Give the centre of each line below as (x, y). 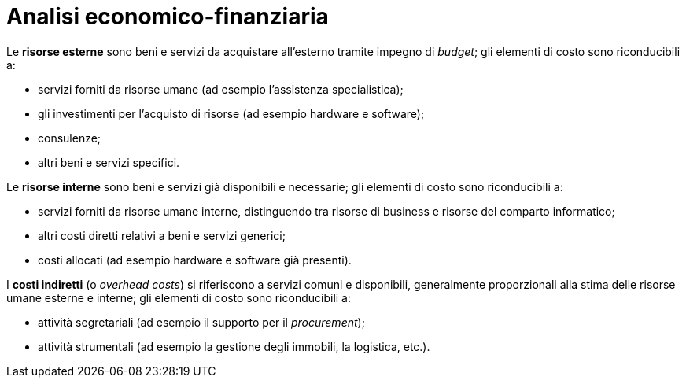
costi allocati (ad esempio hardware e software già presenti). (195, 260)
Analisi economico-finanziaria (168, 17)
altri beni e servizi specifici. (109, 162)
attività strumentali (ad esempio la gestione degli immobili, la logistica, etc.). (234, 346)
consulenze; (70, 138)
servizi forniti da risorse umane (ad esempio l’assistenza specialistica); (221, 89)
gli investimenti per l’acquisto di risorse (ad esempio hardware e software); (231, 113)
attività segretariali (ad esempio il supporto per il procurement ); (201, 322)
